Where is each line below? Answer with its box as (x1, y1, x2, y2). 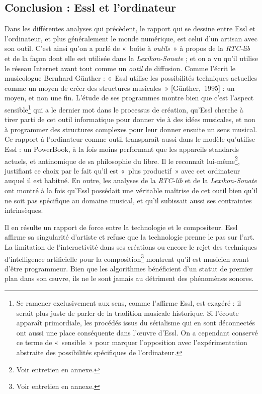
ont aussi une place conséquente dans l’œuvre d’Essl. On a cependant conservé (16, 327, 258, 337)
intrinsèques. (5, 205, 43, 215)
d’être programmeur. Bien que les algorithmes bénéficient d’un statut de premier (5, 263, 253, 273)
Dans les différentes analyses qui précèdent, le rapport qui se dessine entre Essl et (5, 23, 255, 34)
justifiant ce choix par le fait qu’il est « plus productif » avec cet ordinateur (5, 165, 240, 176)
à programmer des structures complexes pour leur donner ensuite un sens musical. (5, 124, 257, 134)
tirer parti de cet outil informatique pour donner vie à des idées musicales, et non (5, 114, 255, 125)
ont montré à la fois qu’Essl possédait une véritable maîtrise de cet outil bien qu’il (5, 185, 258, 196)
